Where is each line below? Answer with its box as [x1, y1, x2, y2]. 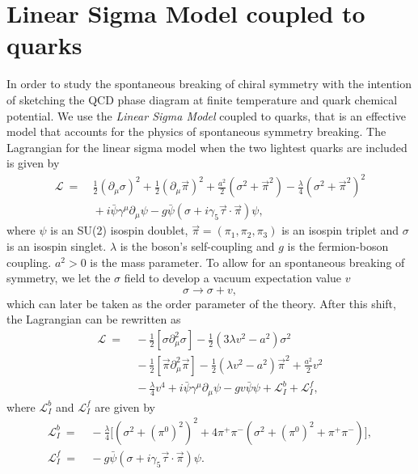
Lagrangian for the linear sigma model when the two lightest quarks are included [6, 138, 407, 155]
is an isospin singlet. [6, 238, 107, 255]
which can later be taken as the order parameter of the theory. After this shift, [6, 294, 396, 311]
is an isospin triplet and [281, 222, 399, 239]
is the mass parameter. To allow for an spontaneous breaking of [90, 253, 405, 270]
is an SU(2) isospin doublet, [50, 222, 188, 239]
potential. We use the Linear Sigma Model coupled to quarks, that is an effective [6, 107, 407, 124]
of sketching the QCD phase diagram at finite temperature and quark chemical [6, 91, 398, 108]
